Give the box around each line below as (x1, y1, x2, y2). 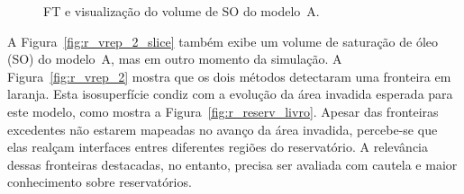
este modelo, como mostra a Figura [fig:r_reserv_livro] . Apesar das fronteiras (7, 101, 439, 120)
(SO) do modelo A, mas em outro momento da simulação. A (7, 49, 342, 68)
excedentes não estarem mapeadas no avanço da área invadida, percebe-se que (7, 119, 438, 138)
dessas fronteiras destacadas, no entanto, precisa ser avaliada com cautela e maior (7, 154, 458, 173)
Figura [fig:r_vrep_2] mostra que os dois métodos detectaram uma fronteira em (7, 66, 451, 85)
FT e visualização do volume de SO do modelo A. (43, 2, 320, 20)
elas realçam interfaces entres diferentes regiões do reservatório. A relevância (7, 137, 429, 156)
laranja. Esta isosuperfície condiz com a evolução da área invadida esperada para (7, 84, 453, 103)
